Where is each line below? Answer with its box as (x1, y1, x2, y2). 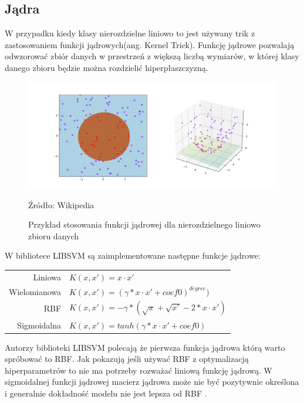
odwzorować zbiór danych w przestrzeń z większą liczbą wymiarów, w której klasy (5, 50, 299, 62)
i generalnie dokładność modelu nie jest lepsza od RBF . (5, 387, 207, 399)
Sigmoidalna (17, 319, 62, 331)
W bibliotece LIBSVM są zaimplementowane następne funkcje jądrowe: (5, 249, 261, 262)
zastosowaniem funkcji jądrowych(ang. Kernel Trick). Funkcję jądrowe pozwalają (5, 38, 295, 50)
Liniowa (33, 270, 62, 283)
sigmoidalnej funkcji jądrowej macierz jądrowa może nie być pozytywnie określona (5, 375, 299, 388)
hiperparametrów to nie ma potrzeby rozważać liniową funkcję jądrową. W (5, 364, 273, 376)
